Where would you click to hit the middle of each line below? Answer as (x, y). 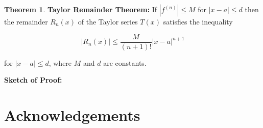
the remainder (26, 21)
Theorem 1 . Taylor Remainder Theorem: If (81, 9)
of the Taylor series (108, 21)
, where (60, 62)
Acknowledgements (72, 115)
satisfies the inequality (198, 21)
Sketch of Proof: (33, 80)
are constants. (125, 62)
